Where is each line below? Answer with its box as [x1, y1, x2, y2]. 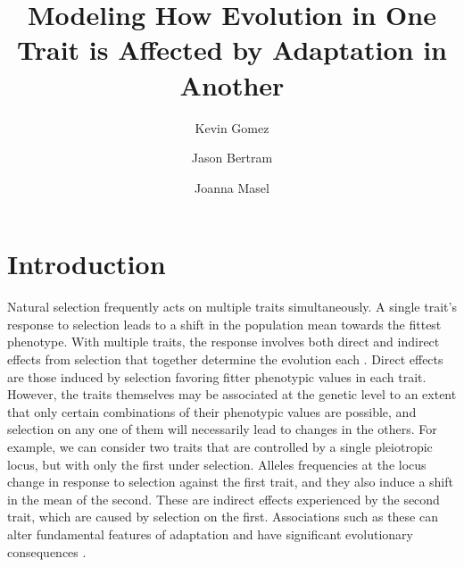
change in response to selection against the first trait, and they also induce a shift [7, 472, 453, 491]
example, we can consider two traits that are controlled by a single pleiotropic [7, 437, 433, 455]
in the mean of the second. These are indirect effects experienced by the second [7, 489, 440, 508]
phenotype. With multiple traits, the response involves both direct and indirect [7, 332, 440, 351]
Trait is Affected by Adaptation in [17, 31, 447, 68]
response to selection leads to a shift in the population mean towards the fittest [7, 314, 442, 333]
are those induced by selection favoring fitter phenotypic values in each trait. [7, 367, 427, 386]
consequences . [7, 542, 87, 561]
